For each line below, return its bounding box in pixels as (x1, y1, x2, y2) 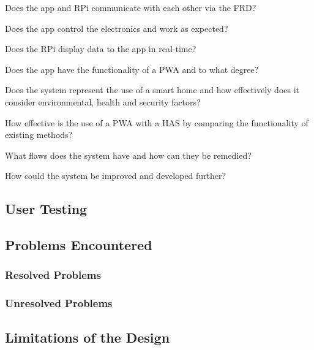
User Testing (5, 199, 88, 218)
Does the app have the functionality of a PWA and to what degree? (5, 63, 259, 75)
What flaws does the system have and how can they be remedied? (5, 148, 252, 161)
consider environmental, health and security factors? (5, 95, 201, 108)
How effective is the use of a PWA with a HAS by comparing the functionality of (5, 116, 308, 129)
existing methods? (5, 128, 73, 141)
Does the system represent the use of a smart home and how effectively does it (5, 83, 300, 96)
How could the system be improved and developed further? (5, 169, 226, 182)
